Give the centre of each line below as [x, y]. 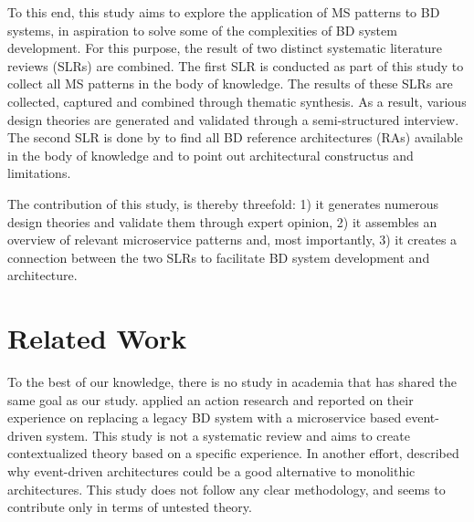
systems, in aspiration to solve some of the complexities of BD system [202, 30]
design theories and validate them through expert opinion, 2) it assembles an [222, 221]
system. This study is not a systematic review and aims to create [228, 435]
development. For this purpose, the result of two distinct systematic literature [225, 48]
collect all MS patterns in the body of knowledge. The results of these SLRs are [230, 84]
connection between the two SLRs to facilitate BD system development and [219, 257]
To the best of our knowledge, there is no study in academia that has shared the [232, 382]
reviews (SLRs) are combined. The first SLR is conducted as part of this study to [236, 65]
